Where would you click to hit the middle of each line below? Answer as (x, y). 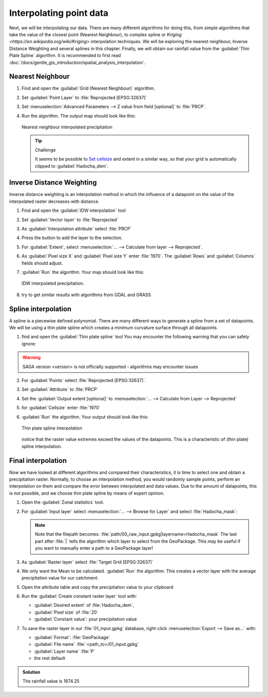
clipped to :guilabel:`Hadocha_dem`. (72, 166)
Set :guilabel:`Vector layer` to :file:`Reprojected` (70, 220)
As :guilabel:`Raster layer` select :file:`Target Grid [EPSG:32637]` (87, 562)
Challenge (45, 150)
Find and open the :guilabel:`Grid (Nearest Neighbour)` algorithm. (88, 88)
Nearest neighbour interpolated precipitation (67, 127)
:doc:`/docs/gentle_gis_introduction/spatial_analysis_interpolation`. (77, 63)
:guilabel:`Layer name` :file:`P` (65, 651)
